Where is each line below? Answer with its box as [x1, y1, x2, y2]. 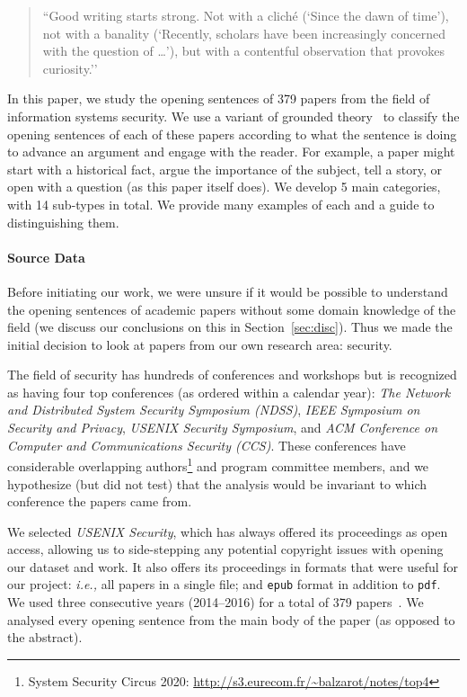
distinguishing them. [7, 212, 119, 231]
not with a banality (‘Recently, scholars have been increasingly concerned [42, 23, 445, 42]
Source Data [7, 247, 85, 266]
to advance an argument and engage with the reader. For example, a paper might [7, 142, 455, 161]
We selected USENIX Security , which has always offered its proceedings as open [7, 522, 448, 541]
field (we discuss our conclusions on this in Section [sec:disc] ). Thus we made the [7, 317, 453, 336]
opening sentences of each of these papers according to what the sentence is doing [7, 124, 457, 143]
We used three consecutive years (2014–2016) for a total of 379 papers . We [7, 593, 424, 612]
